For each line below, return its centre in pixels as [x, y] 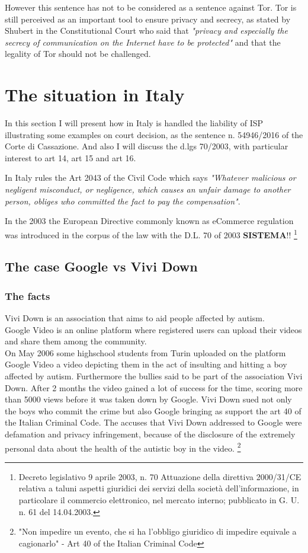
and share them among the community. [76, 341]
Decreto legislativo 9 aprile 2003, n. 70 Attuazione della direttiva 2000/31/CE [160, 476]
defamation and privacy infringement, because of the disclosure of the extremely [150, 434]
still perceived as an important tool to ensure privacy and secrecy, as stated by [148, 19]
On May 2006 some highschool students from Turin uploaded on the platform [145, 352]
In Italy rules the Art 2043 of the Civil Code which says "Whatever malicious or [150, 178]
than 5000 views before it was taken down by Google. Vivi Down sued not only [148, 399]
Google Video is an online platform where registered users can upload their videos [153, 329]
